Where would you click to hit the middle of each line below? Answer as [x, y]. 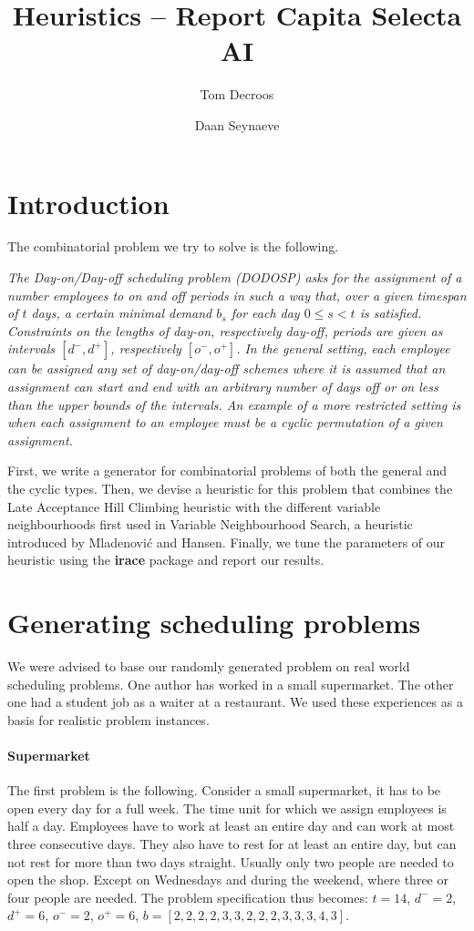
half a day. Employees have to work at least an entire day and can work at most [231, 826]
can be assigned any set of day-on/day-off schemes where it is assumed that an [227, 368]
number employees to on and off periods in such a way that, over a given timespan [237, 295]
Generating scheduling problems [214, 623]
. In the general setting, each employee [343, 348]
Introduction [88, 203]
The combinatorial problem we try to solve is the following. [173, 246]
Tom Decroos [237, 94]
